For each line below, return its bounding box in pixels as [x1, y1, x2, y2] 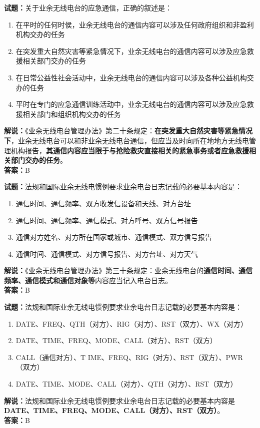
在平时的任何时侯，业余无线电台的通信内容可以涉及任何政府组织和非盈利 [15, 19, 254, 29]
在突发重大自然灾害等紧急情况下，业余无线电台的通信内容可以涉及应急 [15, 45, 247, 56]
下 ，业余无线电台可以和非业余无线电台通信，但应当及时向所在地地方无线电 [4, 135, 249, 145]
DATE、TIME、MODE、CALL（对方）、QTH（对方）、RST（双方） [15, 379, 237, 389]
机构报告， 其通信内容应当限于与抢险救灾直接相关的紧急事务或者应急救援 [10, 145, 249, 155]
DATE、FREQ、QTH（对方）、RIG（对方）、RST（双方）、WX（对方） [15, 318, 247, 329]
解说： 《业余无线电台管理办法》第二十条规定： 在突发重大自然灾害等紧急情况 [4, 125, 252, 136]
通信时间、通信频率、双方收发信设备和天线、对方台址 [15, 198, 191, 208]
